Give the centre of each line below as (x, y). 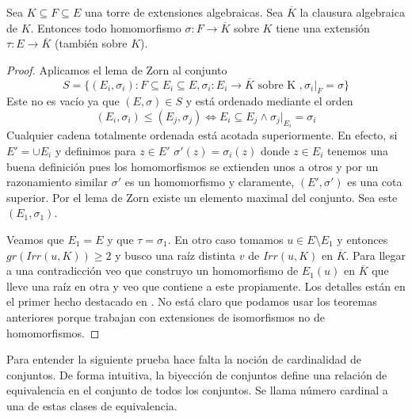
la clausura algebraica (352, 12)
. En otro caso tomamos (225, 239)
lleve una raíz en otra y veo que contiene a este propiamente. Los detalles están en (206, 286)
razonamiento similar (57, 182)
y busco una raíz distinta (175, 255)
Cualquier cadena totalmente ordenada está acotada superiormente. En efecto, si (202, 135)
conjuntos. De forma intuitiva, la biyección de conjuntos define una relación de (197, 374)
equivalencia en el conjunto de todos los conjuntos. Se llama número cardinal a (197, 390)
